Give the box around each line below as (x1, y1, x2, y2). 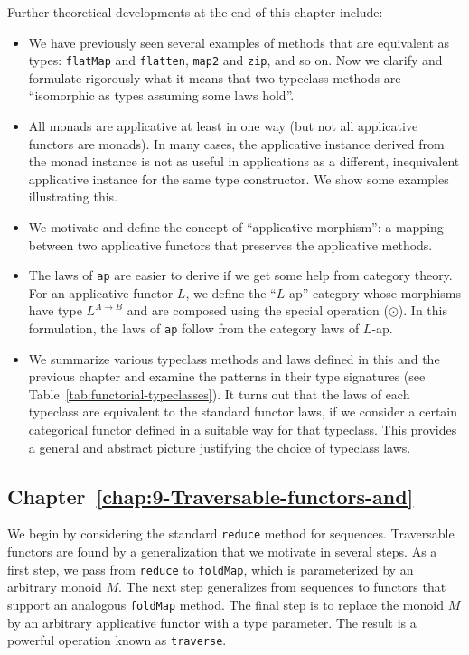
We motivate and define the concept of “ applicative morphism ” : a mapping (28, 218, 444, 236)
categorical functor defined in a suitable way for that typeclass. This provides (28, 420, 457, 439)
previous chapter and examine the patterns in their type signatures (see (28, 367, 426, 386)
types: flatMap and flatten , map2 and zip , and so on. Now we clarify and (28, 51, 443, 70)
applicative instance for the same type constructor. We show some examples (28, 169, 449, 188)
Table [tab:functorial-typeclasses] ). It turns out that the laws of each (28, 384, 410, 403)
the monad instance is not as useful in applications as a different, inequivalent (28, 152, 460, 171)
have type (28, 301, 82, 320)
